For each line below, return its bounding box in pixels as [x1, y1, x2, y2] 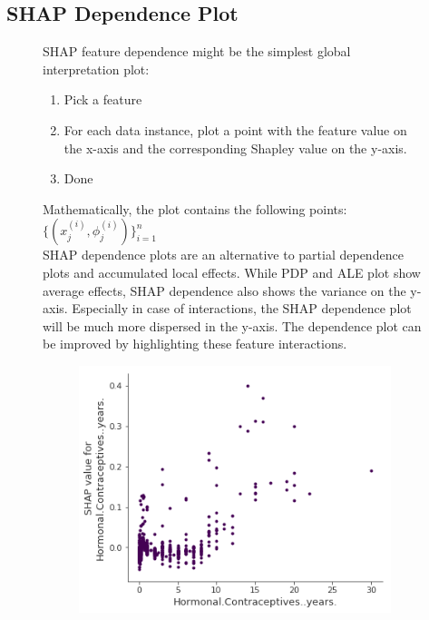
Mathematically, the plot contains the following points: [43, 199, 347, 218]
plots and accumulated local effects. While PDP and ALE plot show [43, 262, 421, 281]
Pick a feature [63, 90, 142, 109]
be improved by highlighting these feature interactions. [43, 334, 347, 353]
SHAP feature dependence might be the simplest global [43, 42, 351, 61]
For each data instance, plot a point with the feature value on [63, 120, 407, 139]
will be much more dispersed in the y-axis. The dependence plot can [43, 316, 422, 335]
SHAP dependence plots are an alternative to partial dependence [43, 245, 404, 264]
